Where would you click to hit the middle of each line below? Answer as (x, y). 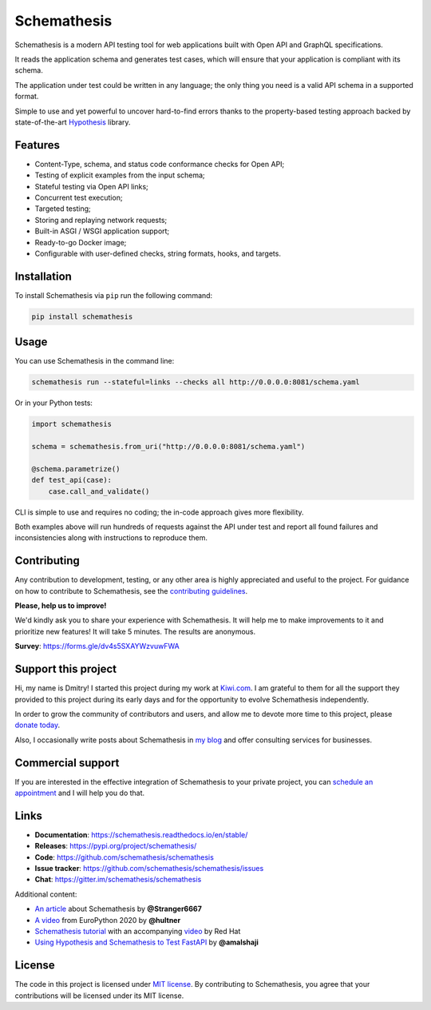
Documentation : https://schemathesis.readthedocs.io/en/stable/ (141, 834)
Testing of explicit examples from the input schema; (120, 175)
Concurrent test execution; (79, 197)
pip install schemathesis (82, 316)
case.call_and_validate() (99, 491)
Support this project (66, 669)
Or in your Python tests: (54, 403)
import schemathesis (71, 424)
